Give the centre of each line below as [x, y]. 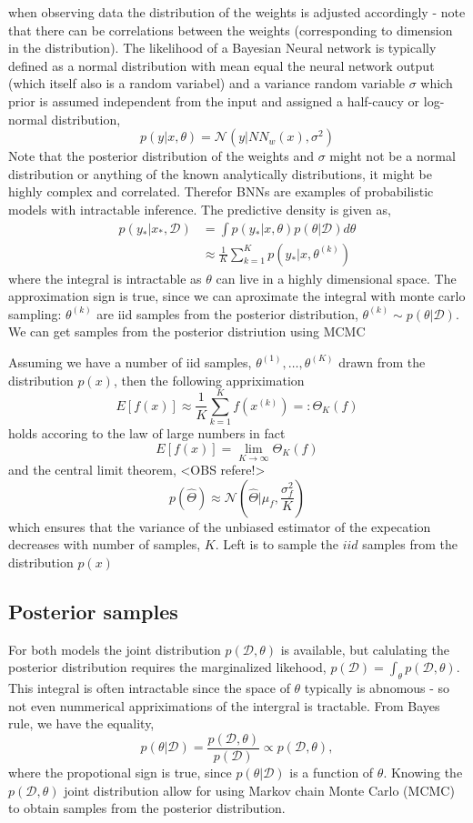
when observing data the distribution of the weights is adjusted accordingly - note [237, 12]
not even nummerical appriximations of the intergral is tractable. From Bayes [224, 705]
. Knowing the [423, 772]
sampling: [35, 313]
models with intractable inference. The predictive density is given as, [200, 209]
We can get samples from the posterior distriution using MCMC [187, 331]
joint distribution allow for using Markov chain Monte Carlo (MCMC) [259, 790]
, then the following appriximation [209, 380]
